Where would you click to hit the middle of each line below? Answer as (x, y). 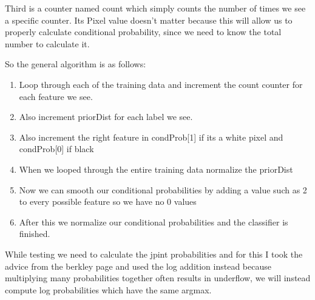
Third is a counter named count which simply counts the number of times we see (155, 8)
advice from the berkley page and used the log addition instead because (138, 266)
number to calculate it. (47, 43)
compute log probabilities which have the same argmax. (108, 289)
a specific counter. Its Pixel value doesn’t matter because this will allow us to (149, 20)
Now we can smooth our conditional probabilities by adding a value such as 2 (163, 189)
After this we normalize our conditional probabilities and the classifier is (154, 222)
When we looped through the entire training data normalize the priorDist (156, 169)
